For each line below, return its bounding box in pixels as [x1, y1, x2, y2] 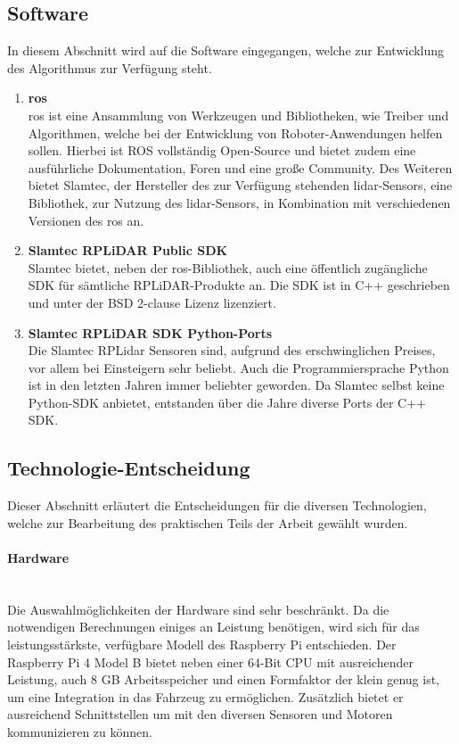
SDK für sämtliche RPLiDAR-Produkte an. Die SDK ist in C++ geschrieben [28, 276, 450, 294]
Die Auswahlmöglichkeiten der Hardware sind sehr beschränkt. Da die [7, 599, 389, 618]
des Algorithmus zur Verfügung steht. [7, 58, 212, 77]
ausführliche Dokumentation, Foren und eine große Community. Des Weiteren [28, 158, 453, 177]
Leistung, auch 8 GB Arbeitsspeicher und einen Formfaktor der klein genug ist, [7, 670, 439, 689]
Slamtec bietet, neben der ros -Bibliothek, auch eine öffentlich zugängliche [28, 258, 428, 277]
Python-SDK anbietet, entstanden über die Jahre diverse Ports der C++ [28, 393, 426, 411]
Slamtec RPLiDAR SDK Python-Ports [28, 323, 273, 342]
